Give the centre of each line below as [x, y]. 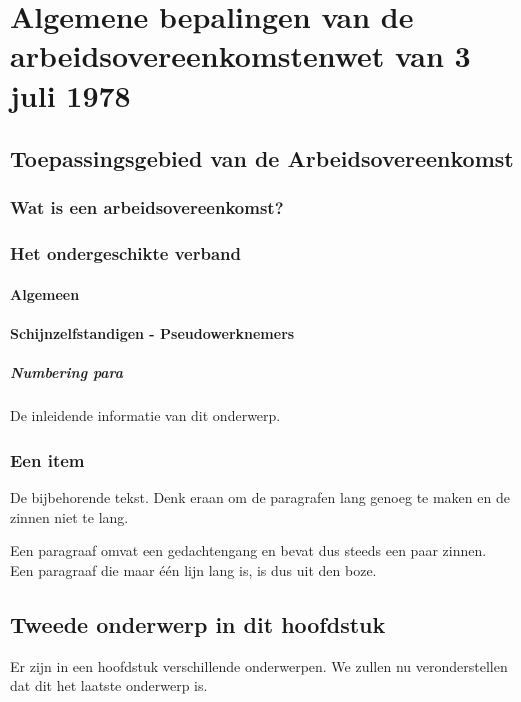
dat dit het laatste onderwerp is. [109, 685]
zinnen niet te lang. [69, 516]
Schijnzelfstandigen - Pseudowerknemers [152, 333]
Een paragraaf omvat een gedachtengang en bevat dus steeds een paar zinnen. [248, 550]
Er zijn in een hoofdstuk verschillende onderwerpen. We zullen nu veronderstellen [259, 665]
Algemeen [45, 293]
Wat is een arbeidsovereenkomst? [147, 207]
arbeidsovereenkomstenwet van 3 [240, 55]
